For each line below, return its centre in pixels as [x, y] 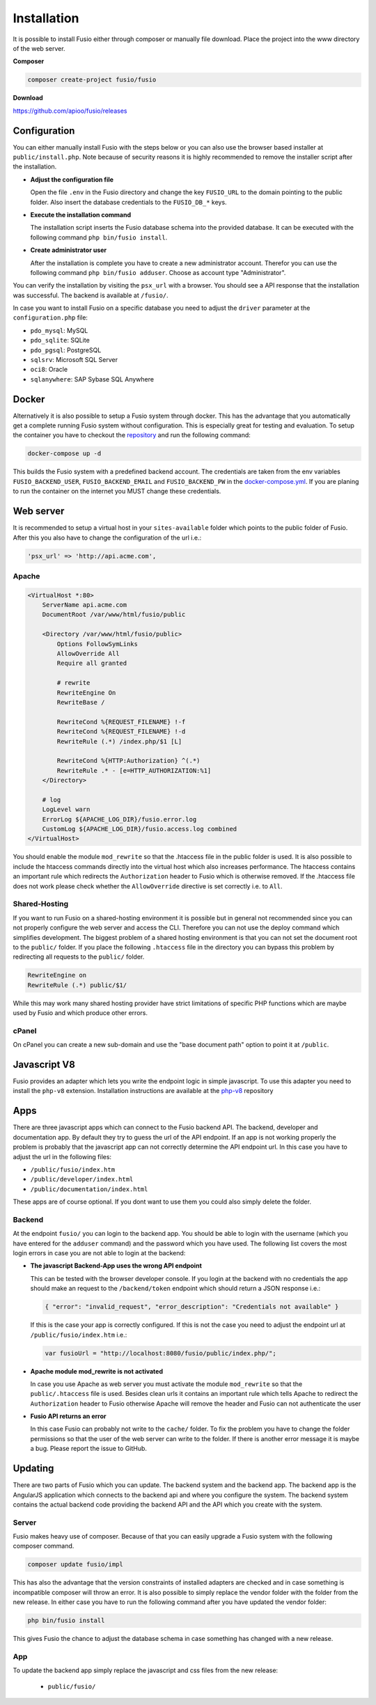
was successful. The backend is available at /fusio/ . [91, 295]
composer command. [44, 1546]
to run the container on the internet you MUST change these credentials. [117, 492]
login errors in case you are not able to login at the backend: [99, 1253]
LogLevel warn [66, 810]
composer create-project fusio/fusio [92, 80]
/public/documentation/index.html [89, 1189]
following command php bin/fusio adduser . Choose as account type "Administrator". [158, 272]
